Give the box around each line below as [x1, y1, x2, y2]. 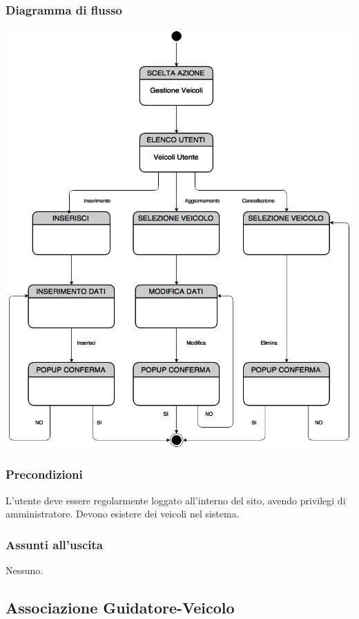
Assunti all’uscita [6, 535, 103, 553]
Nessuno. [6, 562, 43, 577]
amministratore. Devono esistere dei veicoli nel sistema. [6, 506, 240, 521]
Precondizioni [6, 466, 83, 483]
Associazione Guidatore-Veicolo [6, 596, 235, 618]
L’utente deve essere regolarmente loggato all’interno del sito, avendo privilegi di [6, 493, 346, 507]
